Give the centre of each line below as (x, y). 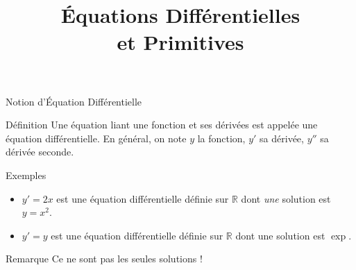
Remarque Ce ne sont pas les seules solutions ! (104, 259)
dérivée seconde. (40, 152)
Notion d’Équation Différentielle (74, 101)
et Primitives (180, 42)
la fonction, (221, 138)
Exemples (26, 175)
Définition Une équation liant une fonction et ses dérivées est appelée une (162, 125)
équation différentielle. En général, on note (96, 138)
